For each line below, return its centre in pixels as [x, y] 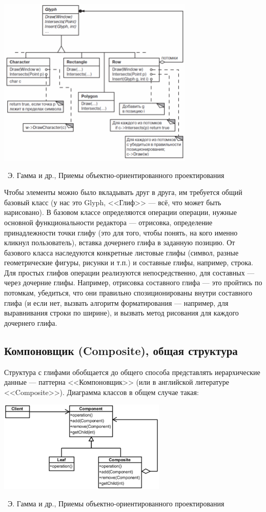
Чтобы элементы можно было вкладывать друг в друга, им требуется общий [123, 192]
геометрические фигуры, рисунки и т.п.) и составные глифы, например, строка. [129, 262]
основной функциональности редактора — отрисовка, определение [108, 222]
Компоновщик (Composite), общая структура [121, 350]
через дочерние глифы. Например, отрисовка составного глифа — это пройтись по [133, 282]
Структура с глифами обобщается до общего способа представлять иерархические [132, 372]
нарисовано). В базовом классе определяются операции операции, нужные [120, 212]
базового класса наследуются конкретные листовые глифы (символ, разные [121, 252]
